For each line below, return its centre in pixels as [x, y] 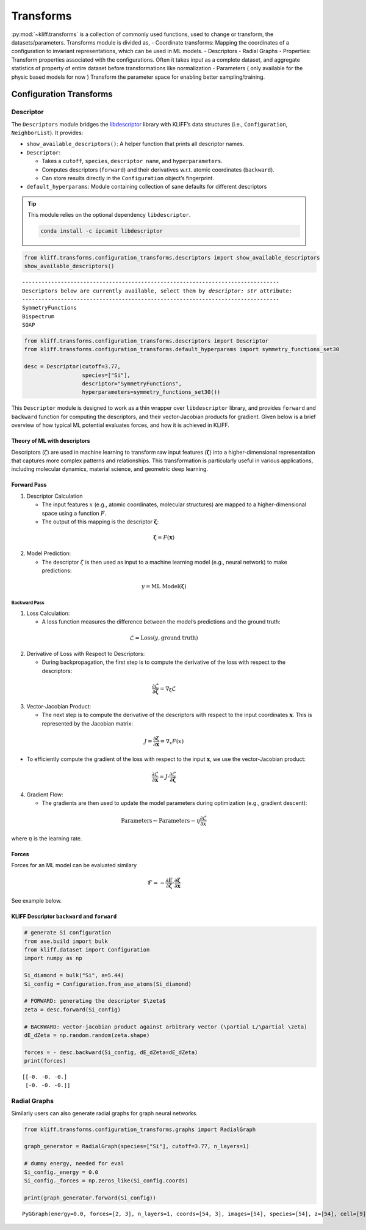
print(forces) [45, 1061]
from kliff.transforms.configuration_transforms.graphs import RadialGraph [140, 1129]
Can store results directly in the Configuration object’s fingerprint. [128, 178]
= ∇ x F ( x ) [172, 742]
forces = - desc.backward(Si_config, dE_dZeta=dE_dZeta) [111, 1052]
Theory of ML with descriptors [51, 441]
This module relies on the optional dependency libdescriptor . [109, 215]
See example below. [37, 901]
